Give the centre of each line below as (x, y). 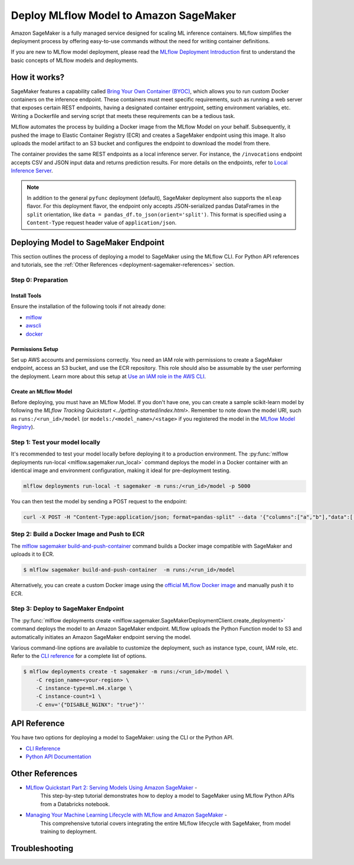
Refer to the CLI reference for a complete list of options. (79, 656)
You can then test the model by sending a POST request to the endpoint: (99, 502)
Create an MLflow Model (42, 391)
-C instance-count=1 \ (68, 697)
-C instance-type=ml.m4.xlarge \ (84, 688)
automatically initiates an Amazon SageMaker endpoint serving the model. (101, 637)
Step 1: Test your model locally (55, 443)
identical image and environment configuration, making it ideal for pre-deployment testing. (121, 471)
